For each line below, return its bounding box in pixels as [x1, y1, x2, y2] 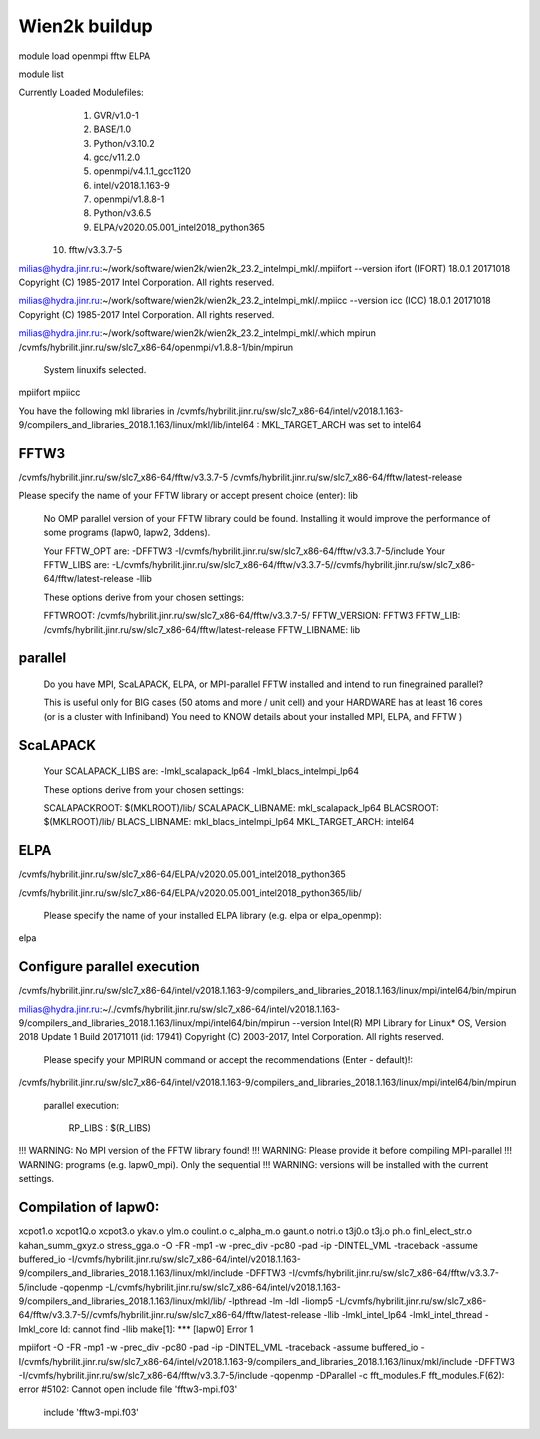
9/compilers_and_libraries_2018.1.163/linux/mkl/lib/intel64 [18, 419, 255, 431]
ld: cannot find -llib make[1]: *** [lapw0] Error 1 [60, 1323, 254, 1335]
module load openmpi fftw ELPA [18, 50, 151, 62]
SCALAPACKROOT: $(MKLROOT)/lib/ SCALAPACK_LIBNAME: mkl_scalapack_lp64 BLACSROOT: [43, 801, 439, 814]
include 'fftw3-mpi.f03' [43, 1406, 139, 1418]
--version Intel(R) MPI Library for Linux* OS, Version [291, 1017, 507, 1029]
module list [18, 68, 64, 80]
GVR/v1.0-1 [93, 109, 140, 121]
